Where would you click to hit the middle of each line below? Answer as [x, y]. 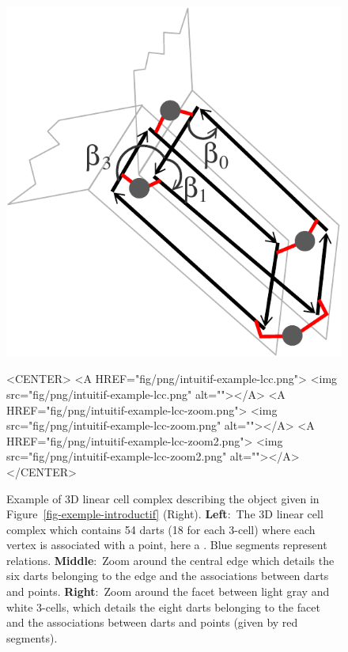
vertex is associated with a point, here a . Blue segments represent [167, 545]
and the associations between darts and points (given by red [152, 622]
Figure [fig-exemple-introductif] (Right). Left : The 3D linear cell [165, 514]
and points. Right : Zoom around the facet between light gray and [168, 591]
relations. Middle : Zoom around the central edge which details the [170, 560]
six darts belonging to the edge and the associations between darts [168, 576]
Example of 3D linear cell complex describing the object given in [163, 498]
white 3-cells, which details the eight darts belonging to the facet [163, 607]
